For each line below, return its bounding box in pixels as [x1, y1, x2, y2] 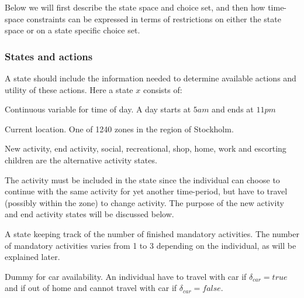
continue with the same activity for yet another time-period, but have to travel [5, 185, 288, 197]
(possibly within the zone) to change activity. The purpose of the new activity [5, 196, 284, 208]
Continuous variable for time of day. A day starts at [5, 103, 191, 115]
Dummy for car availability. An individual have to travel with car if [5, 270, 247, 282]
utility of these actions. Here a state [5, 83, 133, 95]
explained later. [5, 251, 60, 263]
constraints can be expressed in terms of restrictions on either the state [26, 12, 281, 25]
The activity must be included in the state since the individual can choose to [5, 173, 280, 186]
